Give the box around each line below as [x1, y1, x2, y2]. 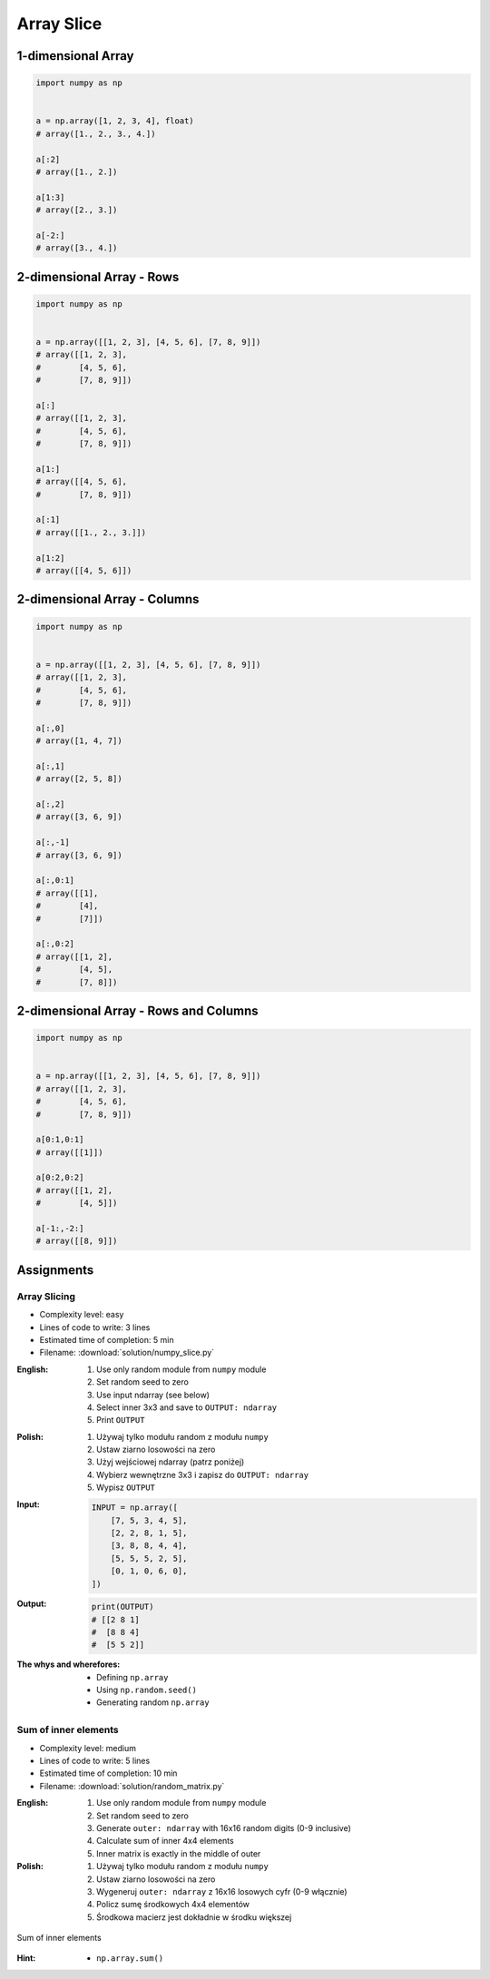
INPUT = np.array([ [91, 1503, 179, 1513]
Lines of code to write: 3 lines [39, 1321, 151, 1333]
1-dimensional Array [16, 48, 134, 64]
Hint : [16, 1953, 36, 1964]
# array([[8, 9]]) [35, 1236, 118, 1247]
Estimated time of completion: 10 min [39, 1768, 178, 1778]
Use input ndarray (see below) [96, 1389, 211, 1400]
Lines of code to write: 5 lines [39, 1756, 151, 1766]
